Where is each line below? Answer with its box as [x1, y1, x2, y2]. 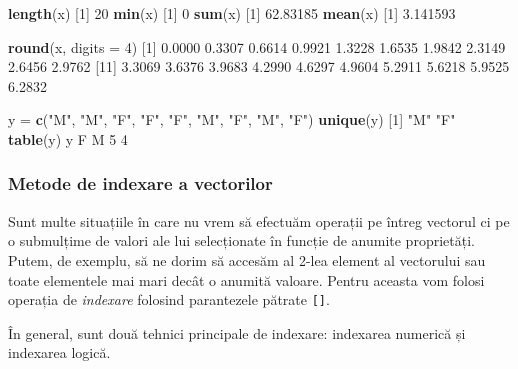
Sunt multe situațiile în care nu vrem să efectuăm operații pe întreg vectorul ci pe [8, 210, 510, 231]
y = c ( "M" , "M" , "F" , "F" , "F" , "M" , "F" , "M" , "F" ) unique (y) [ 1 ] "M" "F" [8, 109, 456, 130]
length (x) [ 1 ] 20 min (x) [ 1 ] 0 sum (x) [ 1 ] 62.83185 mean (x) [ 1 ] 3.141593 [8, 3, 456, 23]
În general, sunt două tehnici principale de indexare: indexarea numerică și [8, 322, 466, 343]
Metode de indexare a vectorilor [8, 171, 273, 196]
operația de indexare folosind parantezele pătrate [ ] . [8, 289, 330, 310]
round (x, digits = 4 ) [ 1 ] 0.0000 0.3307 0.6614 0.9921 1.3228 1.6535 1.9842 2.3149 [8, 36, 506, 57]
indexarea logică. [8, 342, 111, 363]
